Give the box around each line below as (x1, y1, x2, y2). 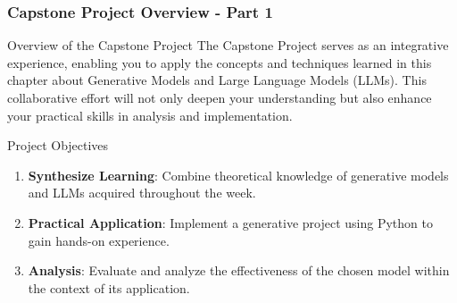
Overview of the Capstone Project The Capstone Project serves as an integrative (7, 36, 449, 55)
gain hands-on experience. (28, 231, 170, 249)
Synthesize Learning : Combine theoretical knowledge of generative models (28, 165, 449, 184)
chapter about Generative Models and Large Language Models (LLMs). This (7, 71, 427, 89)
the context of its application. (28, 278, 190, 297)
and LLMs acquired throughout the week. (28, 183, 256, 202)
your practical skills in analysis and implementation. (7, 105, 293, 124)
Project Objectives (7, 136, 109, 155)
